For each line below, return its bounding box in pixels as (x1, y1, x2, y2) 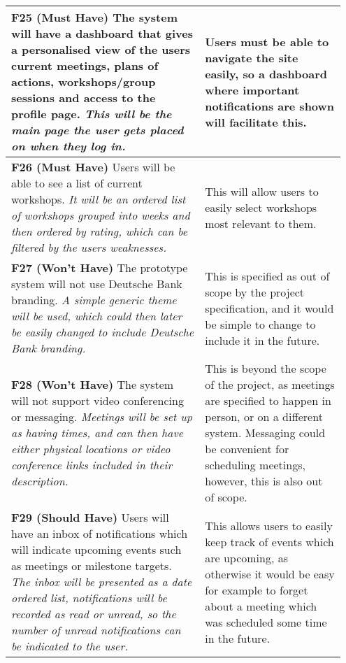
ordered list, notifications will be (11, 590, 167, 606)
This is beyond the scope (205, 360, 326, 376)
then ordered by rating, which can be (11, 223, 188, 239)
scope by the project (205, 283, 305, 300)
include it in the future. (205, 331, 320, 348)
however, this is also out (205, 473, 323, 489)
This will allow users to (205, 183, 319, 199)
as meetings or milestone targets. (11, 557, 172, 573)
